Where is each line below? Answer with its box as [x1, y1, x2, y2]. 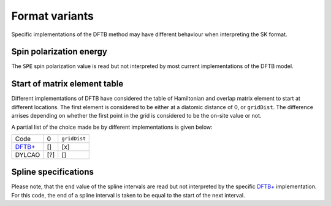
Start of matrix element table [11, 78, 124, 89]
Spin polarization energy [11, 47, 107, 57]
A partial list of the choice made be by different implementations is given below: [11, 123, 213, 131]
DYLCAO [15, 150, 40, 159]
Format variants [11, 9, 94, 23]
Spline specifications [11, 167, 94, 177]
